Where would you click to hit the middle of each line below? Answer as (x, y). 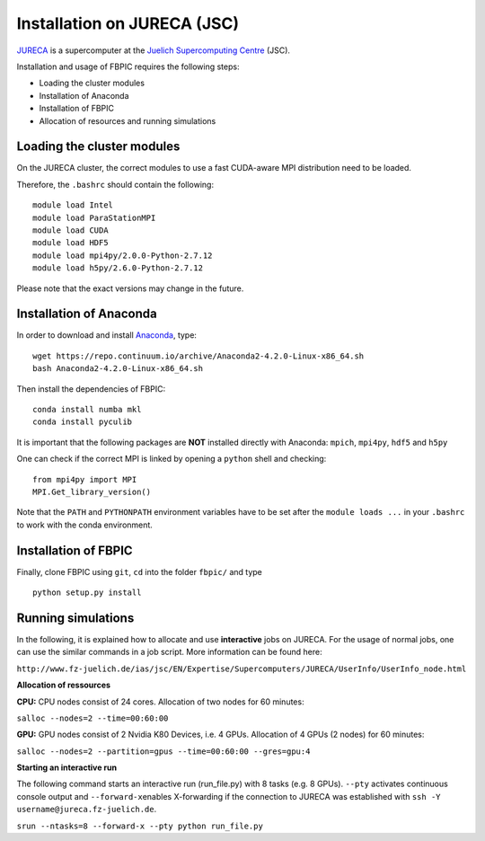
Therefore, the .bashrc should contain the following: (115, 184)
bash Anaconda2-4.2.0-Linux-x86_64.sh (118, 369)
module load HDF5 (71, 243)
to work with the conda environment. (84, 525)
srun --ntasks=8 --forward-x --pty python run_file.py (140, 826)
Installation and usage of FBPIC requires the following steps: (128, 66)
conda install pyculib (83, 422)
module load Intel (73, 205)
